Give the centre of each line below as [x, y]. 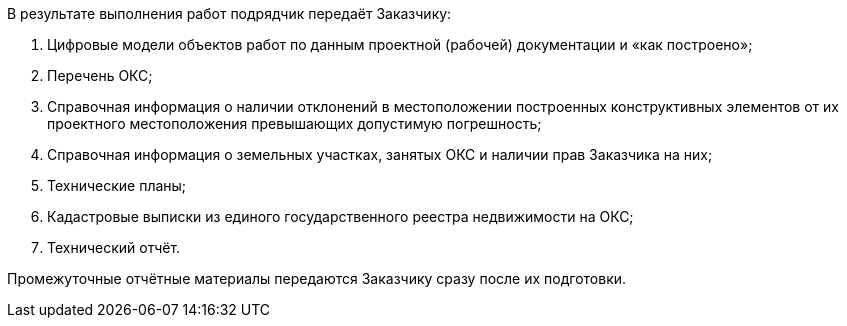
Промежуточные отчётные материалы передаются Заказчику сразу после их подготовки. [317, 278]
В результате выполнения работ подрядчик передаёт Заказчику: [229, 13]
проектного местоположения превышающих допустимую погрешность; [294, 123]
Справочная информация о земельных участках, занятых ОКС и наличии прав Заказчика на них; [380, 154]
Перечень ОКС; [100, 75]
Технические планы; [117, 185]
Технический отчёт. [114, 247]
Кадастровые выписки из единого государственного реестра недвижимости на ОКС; [340, 216]
